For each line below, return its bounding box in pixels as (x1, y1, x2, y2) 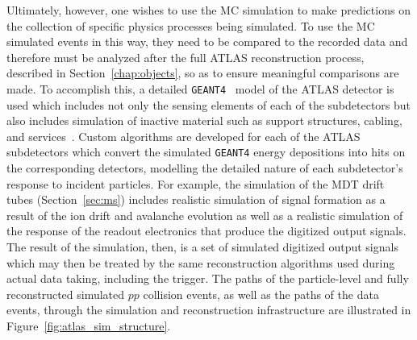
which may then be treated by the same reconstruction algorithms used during (6, 254, 395, 271)
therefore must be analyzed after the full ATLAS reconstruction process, (6, 48, 365, 65)
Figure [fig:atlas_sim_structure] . (6, 317, 171, 334)
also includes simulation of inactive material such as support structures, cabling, (6, 112, 402, 129)
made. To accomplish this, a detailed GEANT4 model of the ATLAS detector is (6, 80, 394, 97)
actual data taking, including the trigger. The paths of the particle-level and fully (6, 270, 409, 287)
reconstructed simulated (6, 285, 125, 302)
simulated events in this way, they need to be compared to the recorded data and (6, 33, 408, 50)
